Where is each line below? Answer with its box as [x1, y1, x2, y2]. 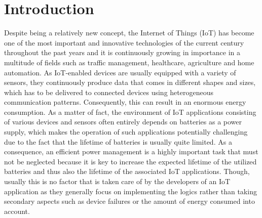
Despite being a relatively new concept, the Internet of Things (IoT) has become [4, 27, 254, 38]
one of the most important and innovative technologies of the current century [4, 37, 244, 48]
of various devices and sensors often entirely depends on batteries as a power [4, 116, 242, 127]
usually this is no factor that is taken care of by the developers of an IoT [4, 176, 231, 187]
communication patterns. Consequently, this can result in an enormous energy [4, 97, 246, 107]
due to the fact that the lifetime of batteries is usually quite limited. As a [4, 136, 232, 147]
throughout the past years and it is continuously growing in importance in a [4, 47, 241, 58]
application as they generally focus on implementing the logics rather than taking [4, 186, 257, 196]
